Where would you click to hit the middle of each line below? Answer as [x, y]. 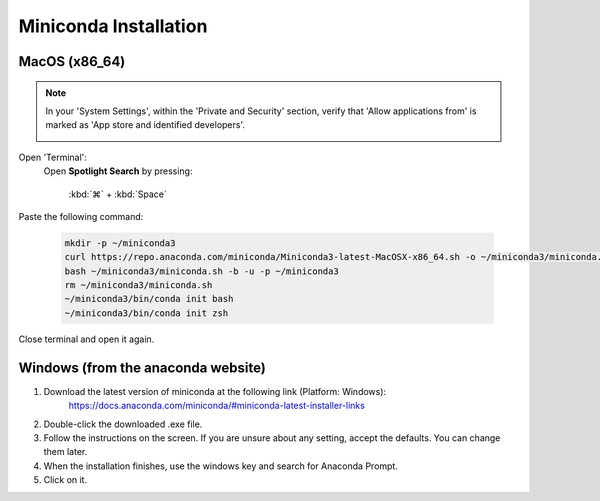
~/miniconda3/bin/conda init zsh [146, 313]
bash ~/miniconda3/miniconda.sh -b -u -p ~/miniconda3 [201, 271]
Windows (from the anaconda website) [142, 367]
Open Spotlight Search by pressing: [118, 171]
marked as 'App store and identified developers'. [145, 125]
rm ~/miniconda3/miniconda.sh [138, 285]
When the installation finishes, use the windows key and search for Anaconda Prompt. [221, 466]
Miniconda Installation [113, 26]
